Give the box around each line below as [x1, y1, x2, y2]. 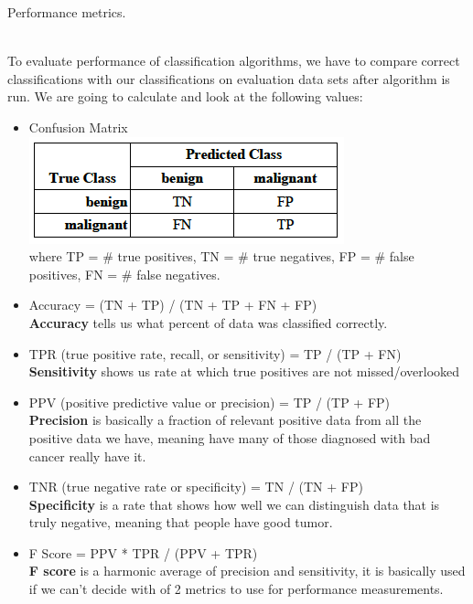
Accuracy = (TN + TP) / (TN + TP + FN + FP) [28, 295, 317, 314]
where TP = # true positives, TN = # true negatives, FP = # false [28, 247, 414, 266]
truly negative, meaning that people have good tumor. [28, 513, 333, 532]
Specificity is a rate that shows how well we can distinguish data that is [28, 494, 440, 514]
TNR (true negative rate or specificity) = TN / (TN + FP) [28, 477, 363, 496]
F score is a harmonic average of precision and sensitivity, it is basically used [28, 561, 466, 580]
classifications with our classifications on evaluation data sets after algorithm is [7, 69, 450, 88]
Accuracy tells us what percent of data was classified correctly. [28, 313, 388, 332]
